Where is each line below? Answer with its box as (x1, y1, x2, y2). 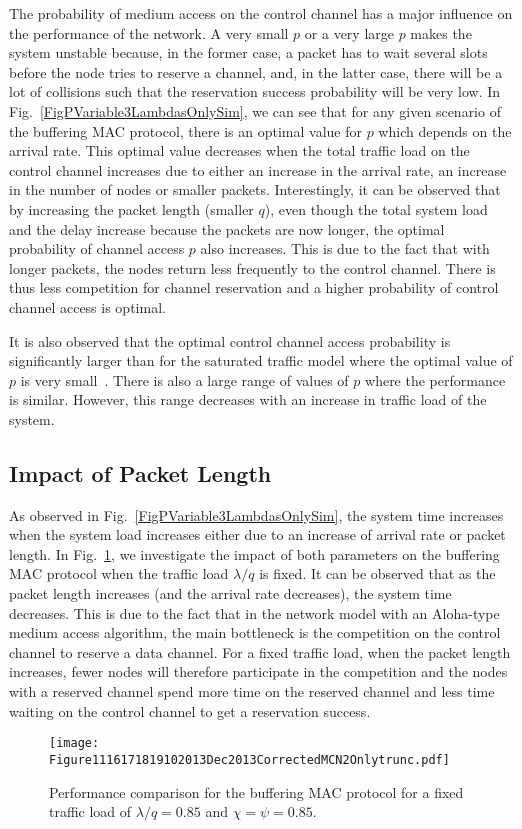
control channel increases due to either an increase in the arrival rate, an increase (9, 159, 507, 180)
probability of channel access (9, 238, 185, 259)
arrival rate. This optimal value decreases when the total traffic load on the (9, 140, 470, 161)
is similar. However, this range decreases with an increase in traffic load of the (9, 389, 487, 410)
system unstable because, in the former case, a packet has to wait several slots (9, 42, 488, 63)
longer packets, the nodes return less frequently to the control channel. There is (9, 257, 496, 278)
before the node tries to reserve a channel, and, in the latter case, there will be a (9, 61, 503, 82)
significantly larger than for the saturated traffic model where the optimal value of (9, 350, 513, 371)
